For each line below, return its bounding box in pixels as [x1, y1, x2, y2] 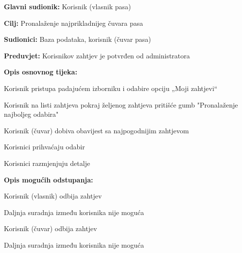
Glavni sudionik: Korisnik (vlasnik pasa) [4, 1, 131, 11]
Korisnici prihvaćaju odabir [4, 142, 85, 152]
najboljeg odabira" [4, 109, 59, 119]
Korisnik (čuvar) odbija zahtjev [4, 223, 97, 234]
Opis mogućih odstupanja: [4, 174, 93, 184]
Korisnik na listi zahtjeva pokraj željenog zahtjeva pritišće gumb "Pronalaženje [4, 99, 238, 109]
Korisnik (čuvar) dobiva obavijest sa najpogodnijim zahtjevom [4, 125, 189, 135]
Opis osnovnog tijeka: [4, 67, 77, 77]
